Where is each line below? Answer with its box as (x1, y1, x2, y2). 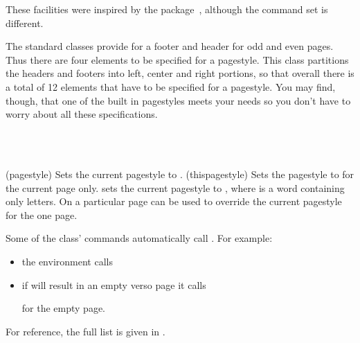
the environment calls (21, 254, 113, 268)
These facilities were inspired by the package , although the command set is (6, 2, 328, 16)
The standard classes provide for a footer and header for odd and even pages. (6, 39, 334, 53)
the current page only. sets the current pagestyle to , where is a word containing (6, 180, 345, 195)
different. (6, 15, 44, 30)
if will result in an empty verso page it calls (21, 277, 206, 292)
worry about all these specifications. (6, 107, 158, 121)
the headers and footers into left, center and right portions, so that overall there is (6, 66, 354, 80)
